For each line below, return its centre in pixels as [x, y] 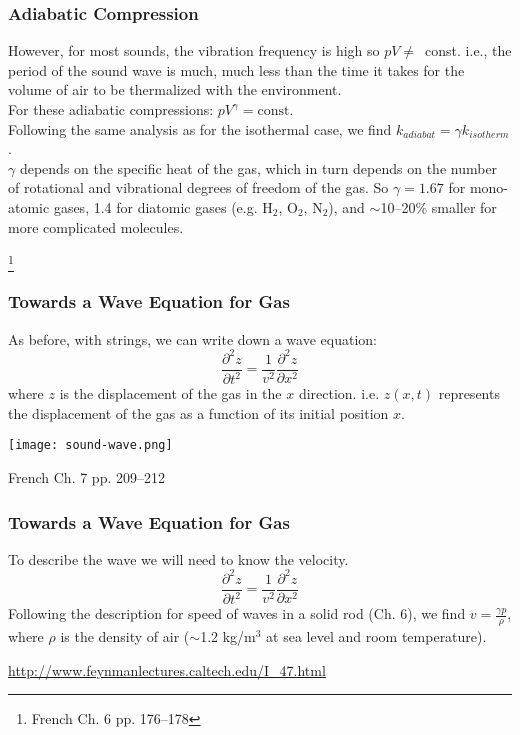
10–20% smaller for [438, 206]
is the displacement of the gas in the [170, 393]
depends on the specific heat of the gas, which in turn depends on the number [258, 167]
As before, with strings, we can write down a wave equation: [192, 338]
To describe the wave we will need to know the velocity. [178, 558]
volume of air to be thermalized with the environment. [175, 89]
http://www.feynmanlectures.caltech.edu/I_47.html [167, 669]
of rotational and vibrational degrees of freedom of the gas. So [198, 187]
